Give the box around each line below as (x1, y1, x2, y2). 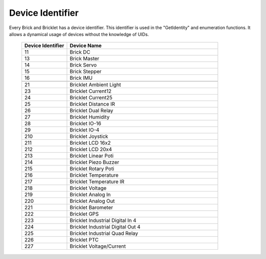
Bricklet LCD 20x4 (69, 146, 112, 153)
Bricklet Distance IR (69, 101, 115, 108)
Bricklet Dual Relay (69, 107, 113, 114)
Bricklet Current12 (69, 88, 112, 95)
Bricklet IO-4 (69, 127, 100, 133)
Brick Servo (69, 62, 97, 68)
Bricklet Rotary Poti (69, 165, 114, 172)
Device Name (69, 42, 102, 49)
